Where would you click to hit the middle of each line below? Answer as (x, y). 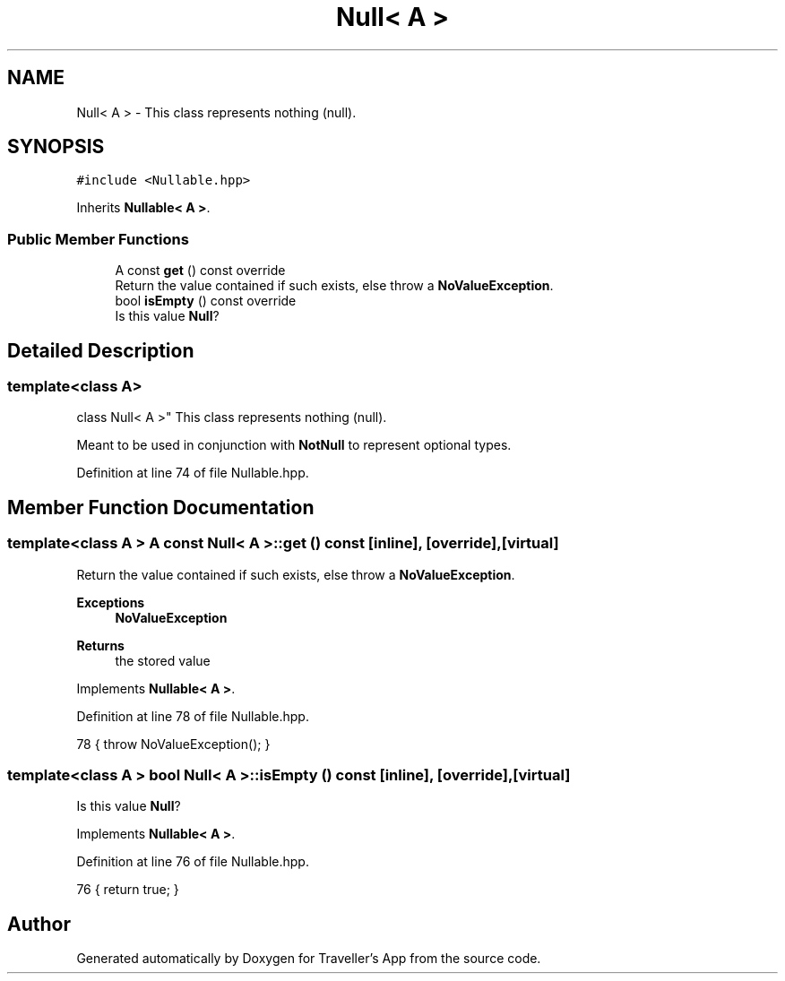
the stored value (163, 660)
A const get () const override (200, 271)
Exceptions (111, 602)
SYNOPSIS (56, 147)
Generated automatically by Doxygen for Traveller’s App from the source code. (309, 959)
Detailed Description (101, 350)
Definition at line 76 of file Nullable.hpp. (193, 862)
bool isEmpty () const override (206, 301)
